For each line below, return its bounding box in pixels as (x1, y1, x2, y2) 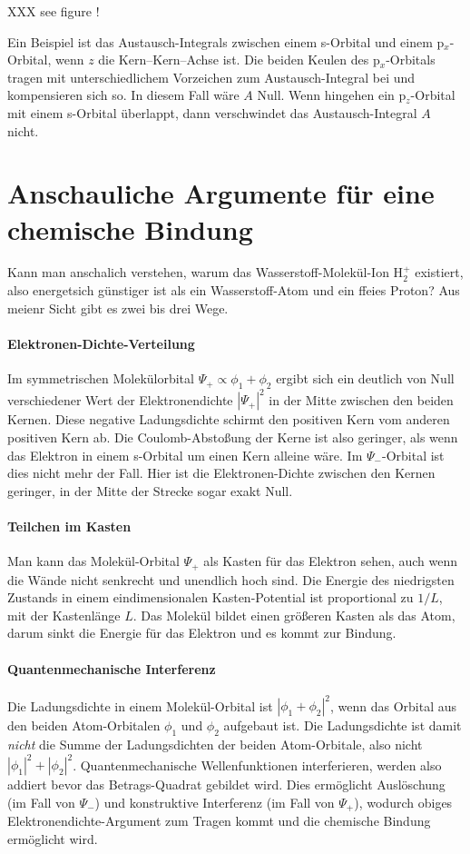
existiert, (415, 263, 464, 282)
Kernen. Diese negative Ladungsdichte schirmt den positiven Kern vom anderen (7, 410, 450, 429)
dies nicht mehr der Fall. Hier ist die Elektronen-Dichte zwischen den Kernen (7, 463, 436, 482)
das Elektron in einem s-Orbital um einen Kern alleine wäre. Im (7, 445, 363, 464)
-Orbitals (386, 50, 436, 69)
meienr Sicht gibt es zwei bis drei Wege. (7, 298, 229, 317)
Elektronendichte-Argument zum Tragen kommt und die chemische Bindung (7, 811, 431, 830)
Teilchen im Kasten (7, 516, 132, 535)
